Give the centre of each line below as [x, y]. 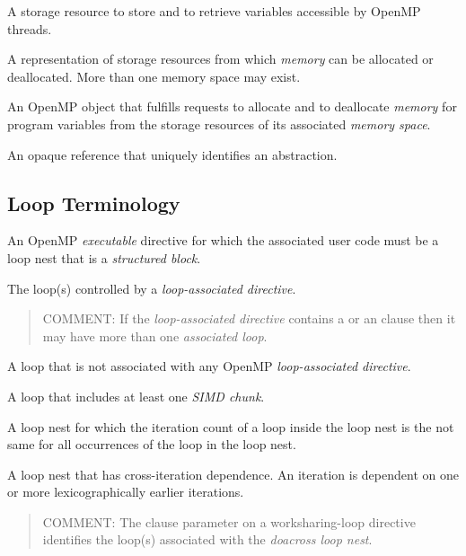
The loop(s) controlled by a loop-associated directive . [152, 288]
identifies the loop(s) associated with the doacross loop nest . [207, 539]
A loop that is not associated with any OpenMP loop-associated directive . [209, 366]
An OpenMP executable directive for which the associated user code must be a [223, 240]
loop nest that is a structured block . [104, 257]
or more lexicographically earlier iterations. [126, 492]
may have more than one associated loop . [155, 335]
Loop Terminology [94, 203]
